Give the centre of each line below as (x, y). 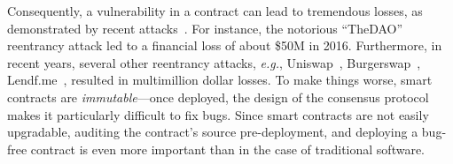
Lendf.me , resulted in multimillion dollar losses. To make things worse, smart (220, 80)
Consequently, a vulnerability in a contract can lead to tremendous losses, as (215, 11)
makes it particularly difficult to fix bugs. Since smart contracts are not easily (218, 114)
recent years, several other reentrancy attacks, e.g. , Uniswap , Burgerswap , (214, 62)
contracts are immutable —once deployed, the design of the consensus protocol (218, 97)
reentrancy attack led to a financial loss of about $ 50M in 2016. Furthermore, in (225, 45)
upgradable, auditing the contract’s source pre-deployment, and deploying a (213, 132)
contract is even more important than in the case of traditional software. (228, 149)
